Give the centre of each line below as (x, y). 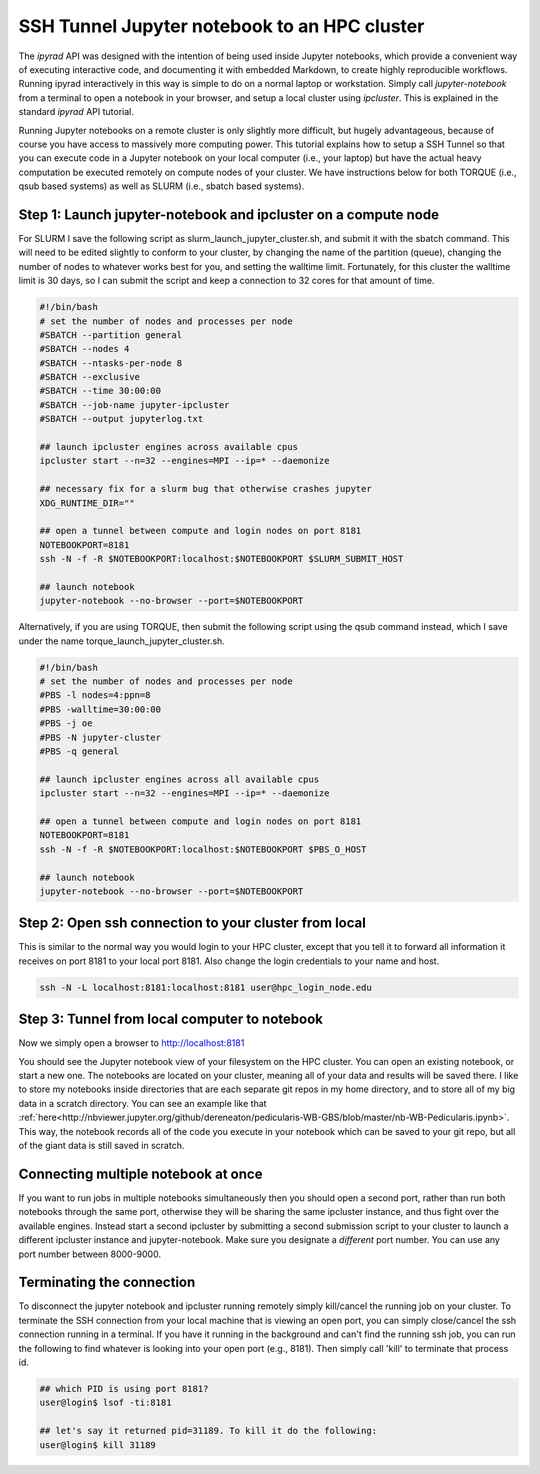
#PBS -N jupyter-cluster (100, 737)
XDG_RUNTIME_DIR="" (87, 503)
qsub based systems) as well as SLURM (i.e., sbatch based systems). (161, 186)
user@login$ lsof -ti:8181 (105, 1403)
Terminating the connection (107, 1282)
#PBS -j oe (66, 723)
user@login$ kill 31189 (98, 1444)
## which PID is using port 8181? (124, 1388)
